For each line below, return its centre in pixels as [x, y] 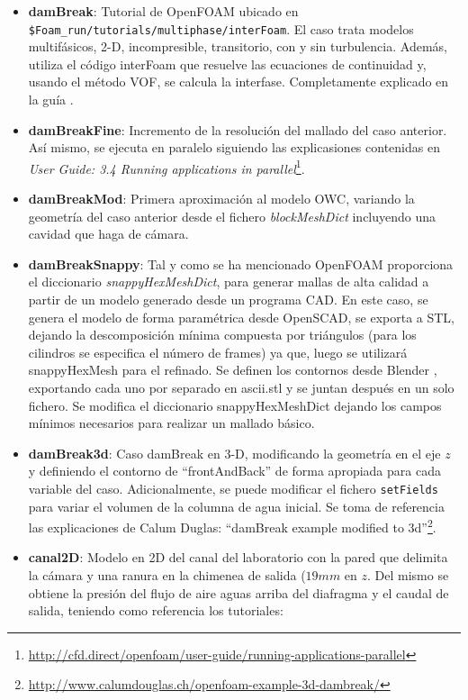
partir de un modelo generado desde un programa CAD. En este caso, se [228, 300]
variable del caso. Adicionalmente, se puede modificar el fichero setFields [233, 488]
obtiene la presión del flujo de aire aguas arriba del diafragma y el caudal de [238, 592]
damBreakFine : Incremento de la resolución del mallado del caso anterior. [238, 129]
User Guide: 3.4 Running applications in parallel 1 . [166, 167]
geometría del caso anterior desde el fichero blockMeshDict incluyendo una [232, 216]
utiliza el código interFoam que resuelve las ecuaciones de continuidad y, [227, 64]
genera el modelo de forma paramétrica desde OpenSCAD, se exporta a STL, [242, 317]
